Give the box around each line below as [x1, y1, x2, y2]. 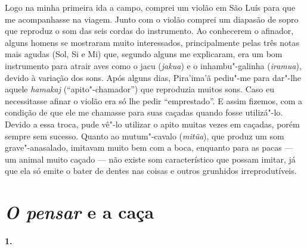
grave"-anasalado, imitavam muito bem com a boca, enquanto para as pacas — [5, 141, 293, 154]
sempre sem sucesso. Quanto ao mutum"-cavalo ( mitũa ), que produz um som [5, 129, 284, 142]
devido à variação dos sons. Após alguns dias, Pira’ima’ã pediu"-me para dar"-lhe [5, 71, 302, 83]
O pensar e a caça [5, 200, 154, 225]
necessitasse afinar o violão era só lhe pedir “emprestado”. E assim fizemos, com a [5, 94, 303, 107]
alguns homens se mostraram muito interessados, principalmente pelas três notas [5, 36, 300, 48]
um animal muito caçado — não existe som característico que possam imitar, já [5, 152, 296, 165]
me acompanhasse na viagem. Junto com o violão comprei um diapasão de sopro [5, 13, 299, 25]
